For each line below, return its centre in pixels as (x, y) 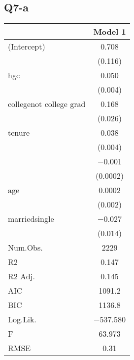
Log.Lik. (22, 319)
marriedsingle (31, 219)
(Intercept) (27, 47)
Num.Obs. (25, 248)
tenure (19, 133)
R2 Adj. (21, 276)
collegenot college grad (47, 104)
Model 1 (110, 32)
